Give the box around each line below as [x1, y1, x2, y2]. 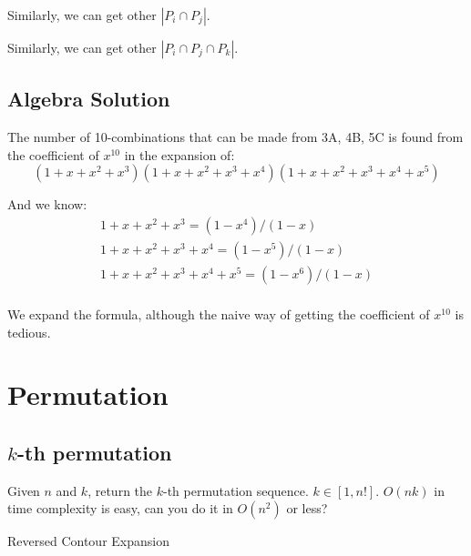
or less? [286, 499, 328, 518]
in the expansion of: [124, 145, 235, 164]
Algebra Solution [7, 85, 170, 113]
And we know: [7, 195, 87, 214]
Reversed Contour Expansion [7, 531, 169, 551]
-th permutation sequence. [162, 480, 309, 500]
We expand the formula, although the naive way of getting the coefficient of [7, 305, 430, 324]
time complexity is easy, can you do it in [7, 499, 233, 518]
